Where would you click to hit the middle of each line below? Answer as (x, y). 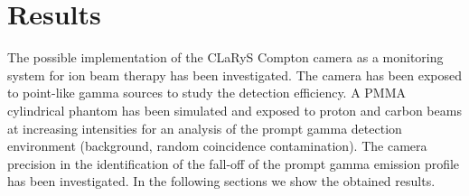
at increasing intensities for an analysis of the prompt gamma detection (205, 128)
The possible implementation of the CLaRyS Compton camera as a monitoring (225, 57)
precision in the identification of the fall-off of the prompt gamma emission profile (234, 163)
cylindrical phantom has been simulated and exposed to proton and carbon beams (234, 110)
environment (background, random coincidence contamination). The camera (217, 146)
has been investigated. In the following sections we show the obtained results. (221, 181)
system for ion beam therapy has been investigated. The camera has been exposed (234, 75)
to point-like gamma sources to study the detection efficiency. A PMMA (207, 93)
